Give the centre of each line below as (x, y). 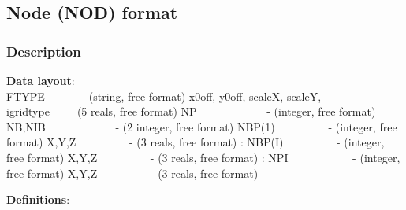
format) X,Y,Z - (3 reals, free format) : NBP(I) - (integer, (196, 142)
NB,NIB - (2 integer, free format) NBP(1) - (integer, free (202, 126)
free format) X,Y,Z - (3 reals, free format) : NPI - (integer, (203, 157)
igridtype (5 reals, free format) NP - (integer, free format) (191, 111)
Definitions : (38, 199)
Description (44, 51)
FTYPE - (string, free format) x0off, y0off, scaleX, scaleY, (164, 96)
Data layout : (41, 80)
